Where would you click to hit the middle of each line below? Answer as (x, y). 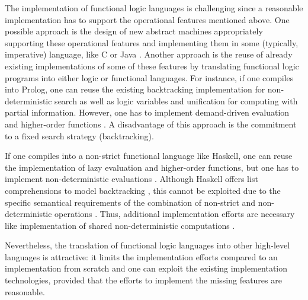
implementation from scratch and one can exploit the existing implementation (146, 268)
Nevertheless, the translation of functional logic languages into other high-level (147, 245)
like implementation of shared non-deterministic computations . (120, 225)
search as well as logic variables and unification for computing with (176, 100)
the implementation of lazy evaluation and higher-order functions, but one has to (152, 167)
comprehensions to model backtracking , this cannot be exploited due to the (143, 190)
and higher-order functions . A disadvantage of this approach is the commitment (151, 124)
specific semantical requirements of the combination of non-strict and (130, 202)
